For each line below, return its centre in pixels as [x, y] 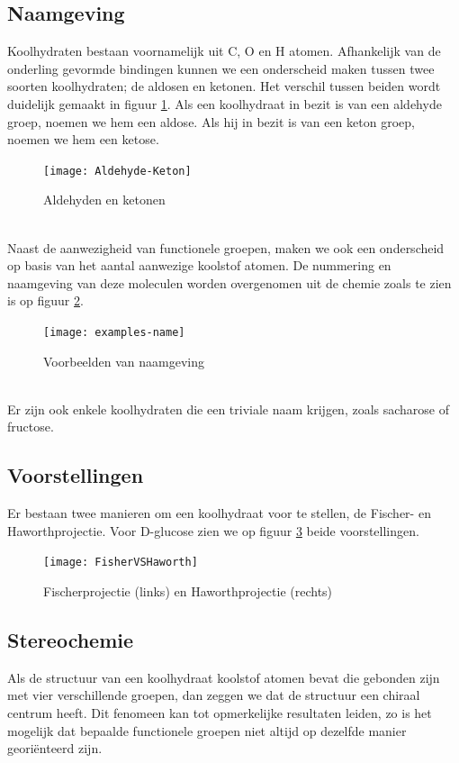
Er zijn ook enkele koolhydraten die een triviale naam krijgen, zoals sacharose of [229, 409]
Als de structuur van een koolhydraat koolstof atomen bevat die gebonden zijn [224, 677]
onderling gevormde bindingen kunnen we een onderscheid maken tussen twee [221, 68]
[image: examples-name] [114, 332]
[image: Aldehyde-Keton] [117, 171]
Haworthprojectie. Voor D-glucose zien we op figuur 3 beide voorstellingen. [213, 530]
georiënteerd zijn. [55, 748]
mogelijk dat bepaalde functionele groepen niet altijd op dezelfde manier [207, 730]
